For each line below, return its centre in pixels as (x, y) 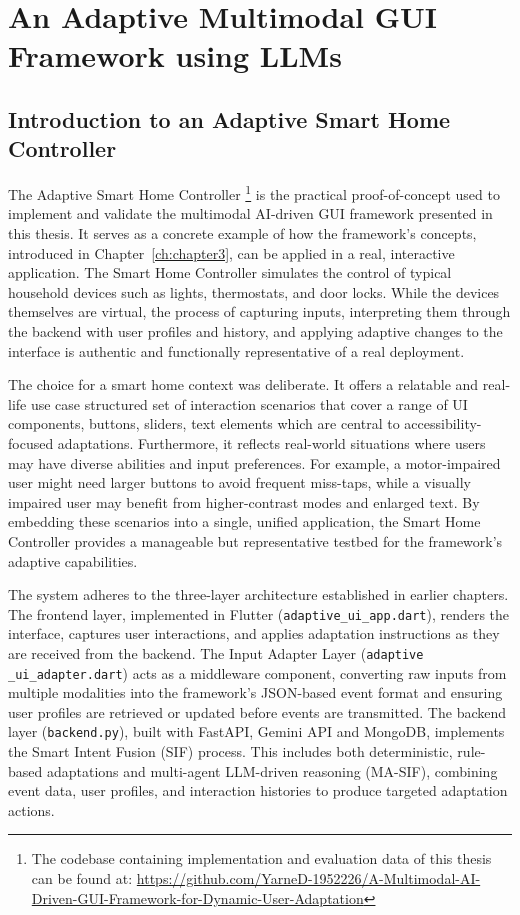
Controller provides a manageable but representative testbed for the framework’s (255, 540)
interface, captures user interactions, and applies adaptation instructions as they (254, 633)
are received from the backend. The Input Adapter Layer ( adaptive (216, 652)
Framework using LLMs (175, 55)
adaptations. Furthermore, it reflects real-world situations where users (271, 442)
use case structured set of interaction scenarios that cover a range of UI (249, 403)
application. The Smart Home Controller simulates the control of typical (230, 272)
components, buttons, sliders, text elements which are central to (204, 423)
